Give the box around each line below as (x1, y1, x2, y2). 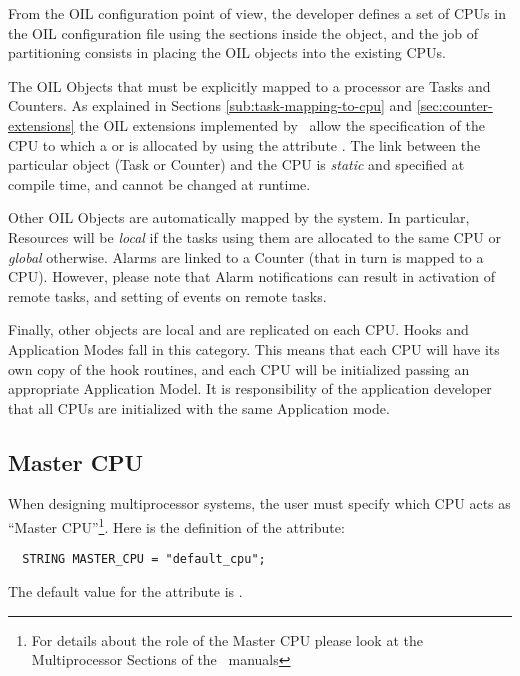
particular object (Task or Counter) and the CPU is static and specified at (8, 154, 465, 175)
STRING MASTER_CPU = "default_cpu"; (22, 552, 266, 567)
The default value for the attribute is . (8, 580, 243, 601)
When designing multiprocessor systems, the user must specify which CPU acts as (8, 493, 511, 514)
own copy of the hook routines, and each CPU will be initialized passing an (8, 358, 470, 379)
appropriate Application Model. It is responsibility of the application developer (8, 378, 492, 399)
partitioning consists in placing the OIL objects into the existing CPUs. (8, 42, 447, 63)
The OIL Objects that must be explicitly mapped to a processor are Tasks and (8, 75, 491, 96)
